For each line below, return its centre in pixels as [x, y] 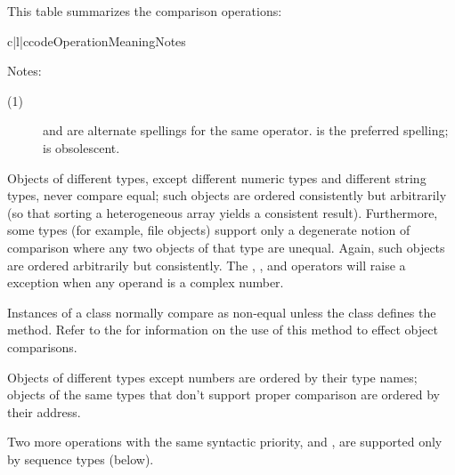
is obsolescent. [81, 147]
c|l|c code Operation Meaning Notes [97, 40]
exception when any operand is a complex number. [146, 282]
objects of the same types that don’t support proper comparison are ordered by [224, 394]
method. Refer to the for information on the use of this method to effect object [223, 330]
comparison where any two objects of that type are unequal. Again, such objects [226, 247]
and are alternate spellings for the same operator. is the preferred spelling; [246, 130]
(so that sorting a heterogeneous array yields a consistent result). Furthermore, [223, 212]
